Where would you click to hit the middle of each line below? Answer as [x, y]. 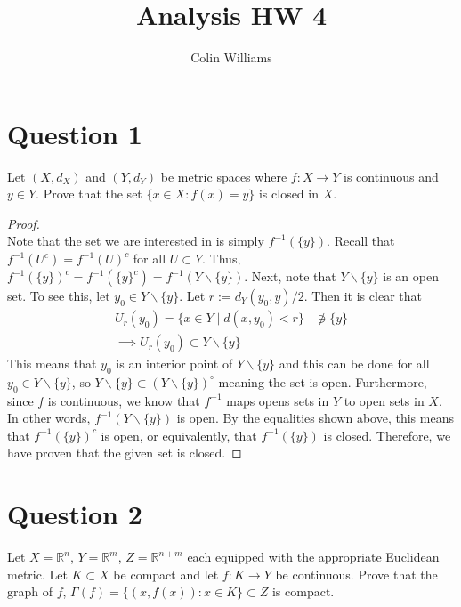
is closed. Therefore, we [387, 435]
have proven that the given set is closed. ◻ [125, 453]
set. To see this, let [59, 296]
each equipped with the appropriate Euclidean [313, 557]
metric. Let [37, 574]
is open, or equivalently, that [179, 435]
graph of [30, 591]
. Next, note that [290, 276]
